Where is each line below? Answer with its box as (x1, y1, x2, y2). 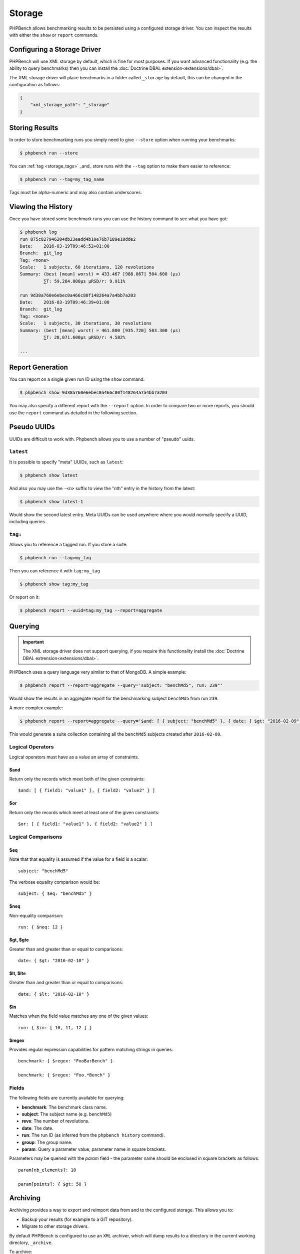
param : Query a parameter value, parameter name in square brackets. (21, 1146, 166, 1152)
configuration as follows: (9, 82, 60, 88)
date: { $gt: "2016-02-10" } (18, 958, 89, 963)
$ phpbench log (19, 229, 57, 235)
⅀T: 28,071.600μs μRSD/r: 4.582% (43, 334, 125, 340)
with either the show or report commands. (9, 32, 99, 38)
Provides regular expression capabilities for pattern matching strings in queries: (9, 1046, 173, 1052)
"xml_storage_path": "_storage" (30, 102, 110, 108)
